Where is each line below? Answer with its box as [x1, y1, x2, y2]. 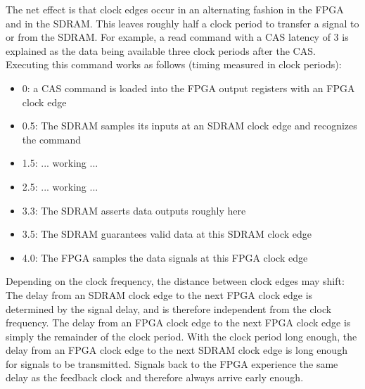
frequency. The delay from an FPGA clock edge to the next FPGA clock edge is [6, 315, 351, 330]
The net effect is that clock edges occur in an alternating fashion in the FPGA [6, 2, 344, 16]
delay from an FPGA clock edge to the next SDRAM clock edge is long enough [6, 343, 347, 357]
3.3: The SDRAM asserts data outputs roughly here [22, 203, 246, 217]
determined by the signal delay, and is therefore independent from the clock [6, 301, 332, 316]
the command [22, 132, 82, 146]
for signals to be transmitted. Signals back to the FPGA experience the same [6, 356, 338, 371]
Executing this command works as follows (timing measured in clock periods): [6, 57, 342, 72]
